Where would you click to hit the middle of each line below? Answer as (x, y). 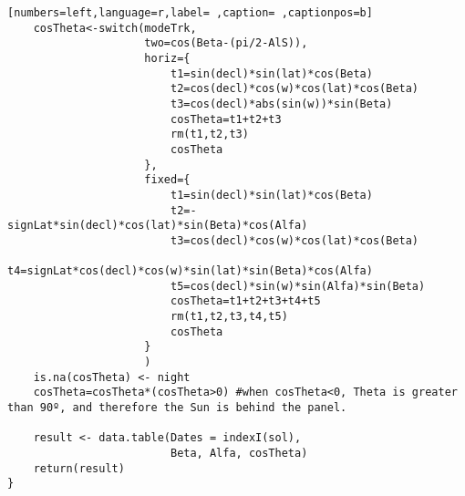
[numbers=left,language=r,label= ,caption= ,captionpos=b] (190, 13)
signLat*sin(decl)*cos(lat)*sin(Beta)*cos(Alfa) (158, 226)
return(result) (79, 468)
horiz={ (167, 58)
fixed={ (167, 180)
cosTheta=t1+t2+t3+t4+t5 (245, 301)
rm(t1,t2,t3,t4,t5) (229, 317)
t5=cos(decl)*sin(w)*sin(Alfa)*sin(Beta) (298, 286)
